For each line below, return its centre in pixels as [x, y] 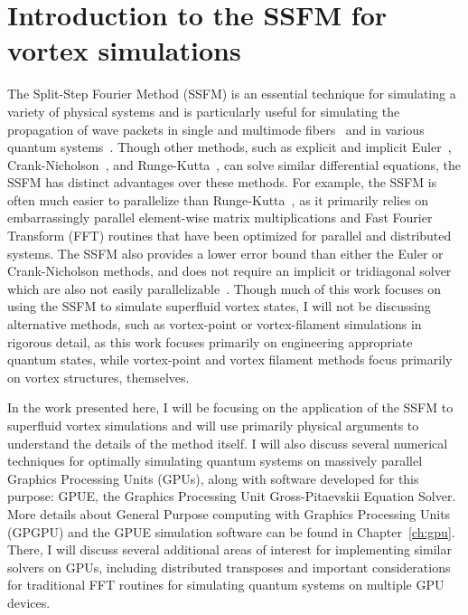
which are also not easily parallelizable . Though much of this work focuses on [224, 288]
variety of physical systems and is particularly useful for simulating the [204, 111]
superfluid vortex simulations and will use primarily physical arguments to [213, 425]
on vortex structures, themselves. [98, 377]
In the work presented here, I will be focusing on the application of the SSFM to [230, 407]
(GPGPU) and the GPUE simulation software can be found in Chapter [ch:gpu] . [231, 531]
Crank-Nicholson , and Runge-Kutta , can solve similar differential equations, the [234, 164]
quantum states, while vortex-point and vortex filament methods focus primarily [230, 360]
